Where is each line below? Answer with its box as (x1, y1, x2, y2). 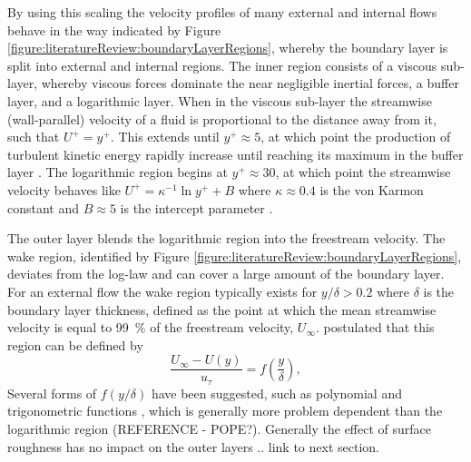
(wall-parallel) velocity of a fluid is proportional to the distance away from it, (7, 109, 437, 128)
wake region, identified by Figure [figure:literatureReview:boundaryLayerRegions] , (7, 246, 462, 265)
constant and (7, 198, 80, 217)
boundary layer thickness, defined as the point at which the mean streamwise (7, 300, 437, 319)
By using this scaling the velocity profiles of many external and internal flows (7, 3, 437, 21)
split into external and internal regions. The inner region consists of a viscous (7, 55, 437, 74)
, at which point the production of (260, 127, 451, 146)
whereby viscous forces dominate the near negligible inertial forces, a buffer (41, 74, 459, 93)
